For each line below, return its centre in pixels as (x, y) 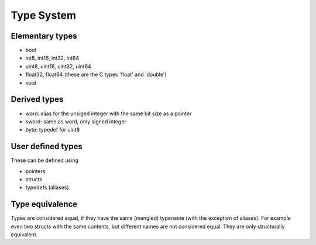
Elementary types (44, 36)
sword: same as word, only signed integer (76, 121)
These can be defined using (45, 160)
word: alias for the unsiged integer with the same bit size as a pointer (109, 113)
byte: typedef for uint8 (53, 130)
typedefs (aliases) (47, 188)
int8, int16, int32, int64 (52, 58)
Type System (43, 15)
